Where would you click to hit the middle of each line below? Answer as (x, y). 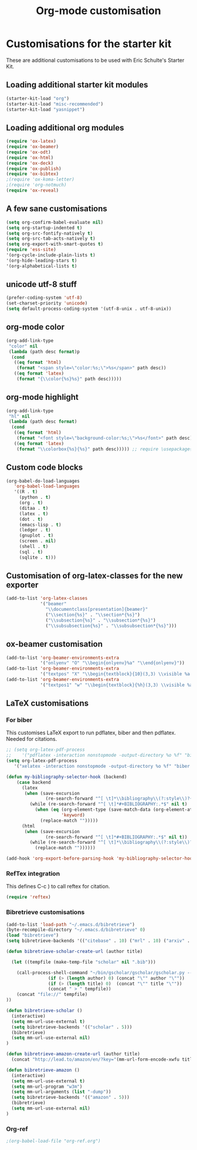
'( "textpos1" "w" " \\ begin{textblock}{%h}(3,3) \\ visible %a (116, 685)
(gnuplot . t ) (36, 536)
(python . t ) (35, 497)
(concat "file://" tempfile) (52, 995)
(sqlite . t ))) (38, 557)
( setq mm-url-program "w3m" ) (47, 1087)
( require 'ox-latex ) (31, 141)
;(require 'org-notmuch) (36, 185)
